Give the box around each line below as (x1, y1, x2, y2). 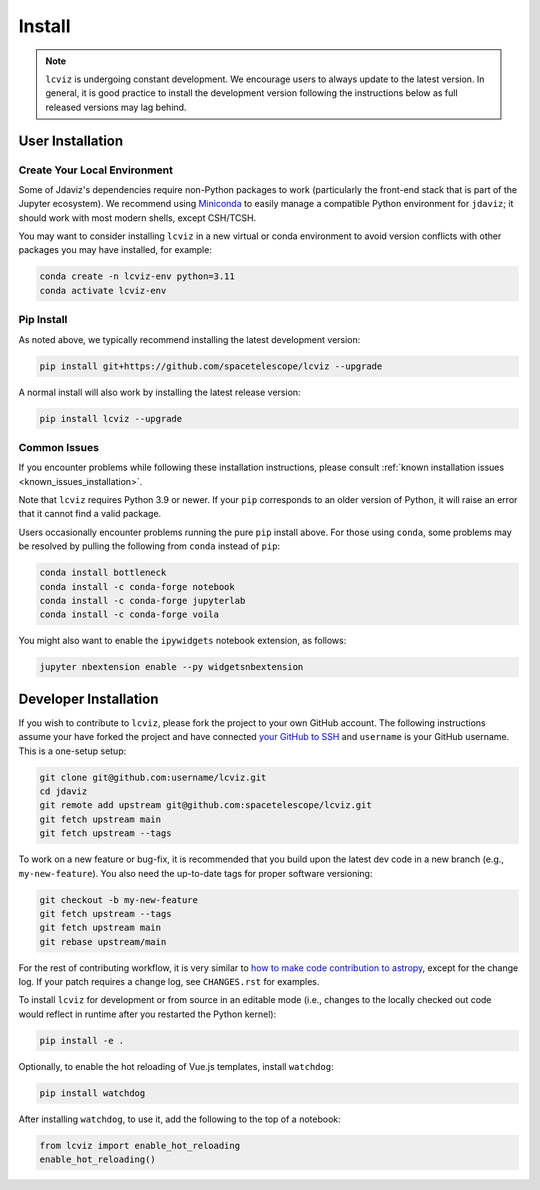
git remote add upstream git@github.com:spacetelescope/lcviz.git (39, 800, 372, 811)
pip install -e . (39, 1035, 125, 1046)
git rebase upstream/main (39, 936, 167, 947)
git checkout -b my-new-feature (39, 894, 199, 905)
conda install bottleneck (39, 567, 167, 579)
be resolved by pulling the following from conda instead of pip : (18, 540, 280, 552)
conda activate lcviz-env (39, 285, 167, 296)
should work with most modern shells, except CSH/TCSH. (18, 211, 257, 224)
